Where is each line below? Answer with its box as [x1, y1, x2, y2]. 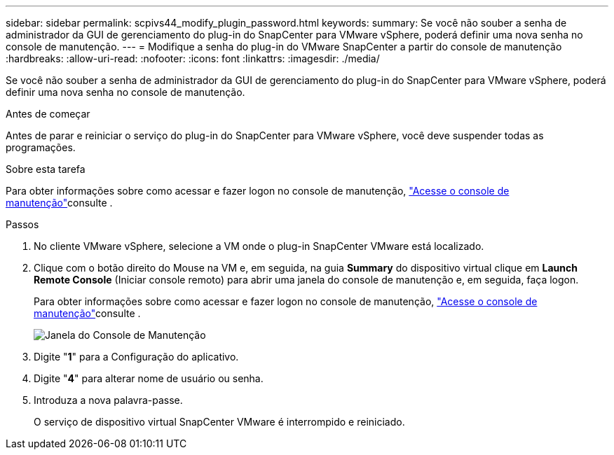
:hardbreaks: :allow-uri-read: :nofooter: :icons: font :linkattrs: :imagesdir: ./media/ [6, 52, 380, 64]
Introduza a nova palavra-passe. [34, 394, 183, 406]
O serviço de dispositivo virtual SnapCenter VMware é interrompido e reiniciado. [34, 416, 405, 428]
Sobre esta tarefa [6, 163, 86, 175]
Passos [6, 218, 39, 230]
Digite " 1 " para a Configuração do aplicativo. [34, 351, 239, 363]
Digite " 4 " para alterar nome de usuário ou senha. [34, 372, 264, 384]
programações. [6, 141, 76, 153]
